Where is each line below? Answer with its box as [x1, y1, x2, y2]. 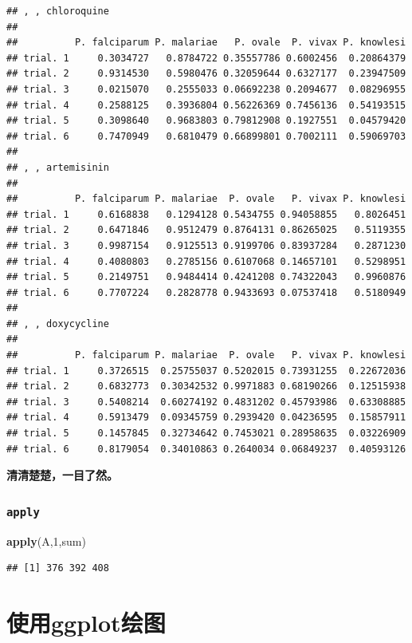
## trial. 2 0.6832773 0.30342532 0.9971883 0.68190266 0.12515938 [6, 381, 406, 393]
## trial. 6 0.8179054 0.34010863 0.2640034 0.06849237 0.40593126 [6, 443, 406, 455]
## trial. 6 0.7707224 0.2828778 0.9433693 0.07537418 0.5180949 [6, 286, 406, 298]
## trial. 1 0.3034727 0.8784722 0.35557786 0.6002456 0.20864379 [6, 52, 406, 64]
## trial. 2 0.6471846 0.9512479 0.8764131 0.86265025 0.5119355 [6, 224, 406, 236]
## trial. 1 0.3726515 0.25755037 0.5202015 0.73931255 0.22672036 [6, 365, 406, 377]
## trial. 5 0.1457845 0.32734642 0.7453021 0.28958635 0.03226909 [6, 428, 406, 440]
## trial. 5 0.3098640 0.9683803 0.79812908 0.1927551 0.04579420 [6, 115, 406, 127]
